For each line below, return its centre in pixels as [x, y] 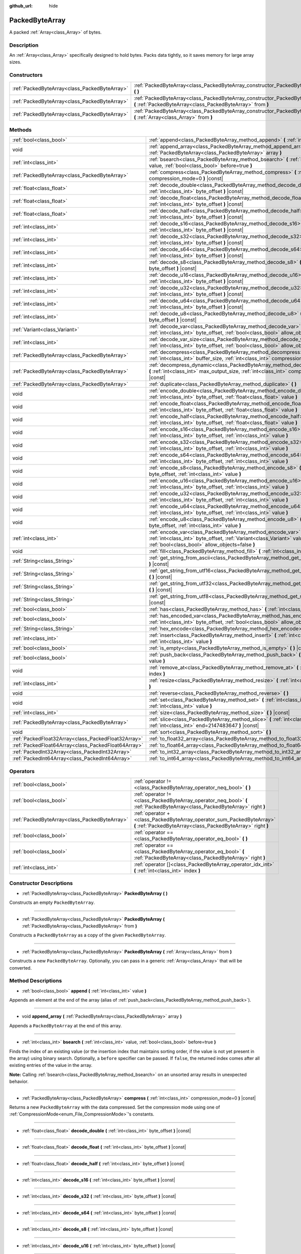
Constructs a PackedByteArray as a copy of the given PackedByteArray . [88, 935]
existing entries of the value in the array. [51, 1065]
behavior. [19, 1081]
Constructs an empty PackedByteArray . [52, 902]
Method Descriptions [36, 981]
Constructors [26, 75]
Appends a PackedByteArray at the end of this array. [66, 1025]
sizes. [15, 62]
